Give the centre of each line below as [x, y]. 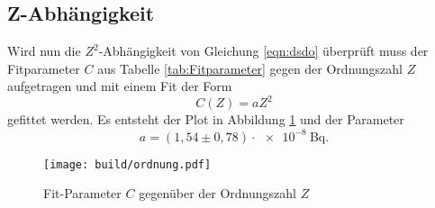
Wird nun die [44, 51]
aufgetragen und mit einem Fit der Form [120, 86]
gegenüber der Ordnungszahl [217, 193]
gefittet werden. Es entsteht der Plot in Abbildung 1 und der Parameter [206, 119]
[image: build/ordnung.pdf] [127, 164]
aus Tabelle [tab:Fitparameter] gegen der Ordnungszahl [250, 68]
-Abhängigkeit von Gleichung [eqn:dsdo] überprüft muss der [263, 51]
